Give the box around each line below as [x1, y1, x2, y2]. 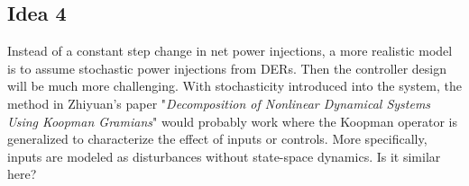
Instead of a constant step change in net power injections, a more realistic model [7, 41, 453, 60]
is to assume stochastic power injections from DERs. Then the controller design [7, 58, 447, 77]
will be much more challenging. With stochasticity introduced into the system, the [7, 76, 462, 95]
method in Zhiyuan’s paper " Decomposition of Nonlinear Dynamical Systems [7, 93, 431, 112]
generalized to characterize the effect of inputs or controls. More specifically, [7, 129, 428, 148]
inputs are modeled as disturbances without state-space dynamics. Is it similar [7, 146, 441, 165]
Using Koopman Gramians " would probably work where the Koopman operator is [7, 111, 458, 130]
